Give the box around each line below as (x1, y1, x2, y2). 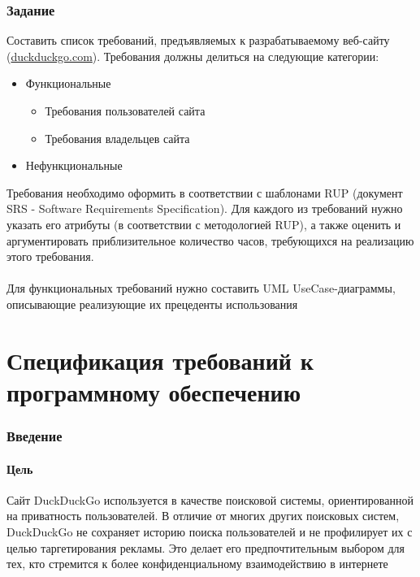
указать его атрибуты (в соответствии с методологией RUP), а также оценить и (6, 215, 401, 232)
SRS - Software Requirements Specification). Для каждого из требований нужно (6, 200, 403, 217)
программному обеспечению (6, 375, 301, 408)
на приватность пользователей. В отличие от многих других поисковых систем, (6, 507, 400, 524)
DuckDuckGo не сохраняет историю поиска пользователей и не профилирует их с (6, 523, 413, 540)
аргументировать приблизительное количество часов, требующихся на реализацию (6, 232, 414, 249)
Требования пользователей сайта (45, 102, 206, 119)
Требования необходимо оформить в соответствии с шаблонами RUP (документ (6, 184, 403, 201)
